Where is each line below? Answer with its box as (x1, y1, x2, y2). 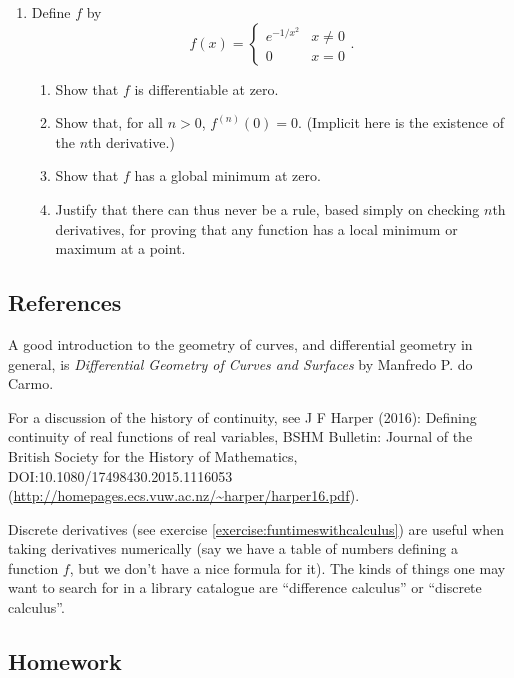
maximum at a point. (55, 238, 186, 259)
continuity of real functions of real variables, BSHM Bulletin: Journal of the (8, 426, 473, 447)
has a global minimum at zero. (134, 165, 321, 186)
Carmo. (8, 373, 54, 394)
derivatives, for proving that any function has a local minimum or (55, 218, 458, 239)
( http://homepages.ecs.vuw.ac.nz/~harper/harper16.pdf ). (8, 485, 360, 506)
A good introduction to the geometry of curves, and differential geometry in (8, 333, 473, 354)
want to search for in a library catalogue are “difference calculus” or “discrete (8, 577, 482, 598)
